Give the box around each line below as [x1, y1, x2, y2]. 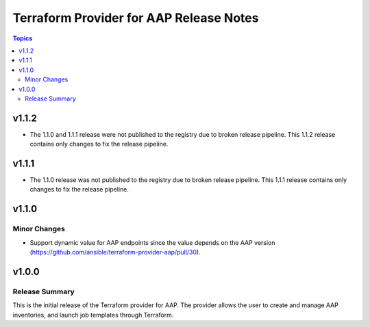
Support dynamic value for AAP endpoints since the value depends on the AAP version [29, 238, 275, 246]
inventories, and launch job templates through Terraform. [12, 311, 174, 319]
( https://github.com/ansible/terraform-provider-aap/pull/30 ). [29, 248, 201, 257]
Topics [12, 34, 33, 42]
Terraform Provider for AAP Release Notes [12, 10, 259, 25]
